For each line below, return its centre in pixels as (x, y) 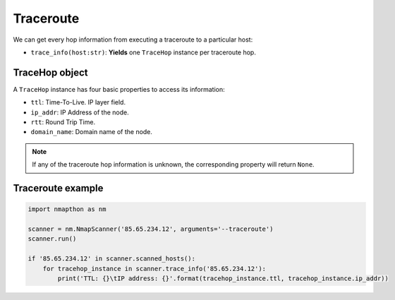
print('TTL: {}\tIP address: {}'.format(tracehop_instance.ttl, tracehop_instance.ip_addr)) (223, 278)
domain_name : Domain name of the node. (92, 132)
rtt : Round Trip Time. (63, 122)
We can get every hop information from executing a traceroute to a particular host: (133, 40)
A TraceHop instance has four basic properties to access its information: (119, 89)
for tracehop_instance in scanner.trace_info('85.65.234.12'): (154, 269)
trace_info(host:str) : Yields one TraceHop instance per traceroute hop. (144, 52)
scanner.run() (52, 239)
